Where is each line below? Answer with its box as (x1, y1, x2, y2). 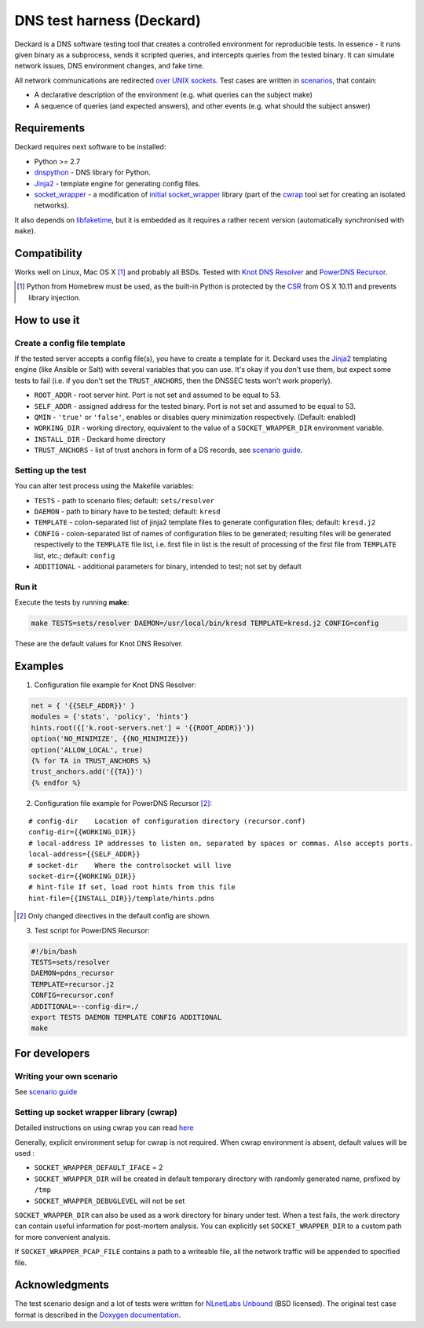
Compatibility (14, 246, 82, 259)
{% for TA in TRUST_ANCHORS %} (31, 756, 152, 765)
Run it (14, 581, 38, 592)
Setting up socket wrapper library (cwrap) (14, 1106, 178, 1117)
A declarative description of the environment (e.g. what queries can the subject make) (34, 90, 313, 100)
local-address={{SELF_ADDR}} (28, 850, 141, 859)
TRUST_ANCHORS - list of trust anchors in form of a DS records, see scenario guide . (34, 445, 303, 455)
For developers (14, 1047, 90, 1060)
